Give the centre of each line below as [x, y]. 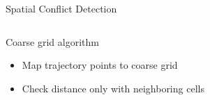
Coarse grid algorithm [52, 41]
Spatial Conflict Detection [61, 8]
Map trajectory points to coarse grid [100, 65]
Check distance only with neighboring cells [113, 88]
